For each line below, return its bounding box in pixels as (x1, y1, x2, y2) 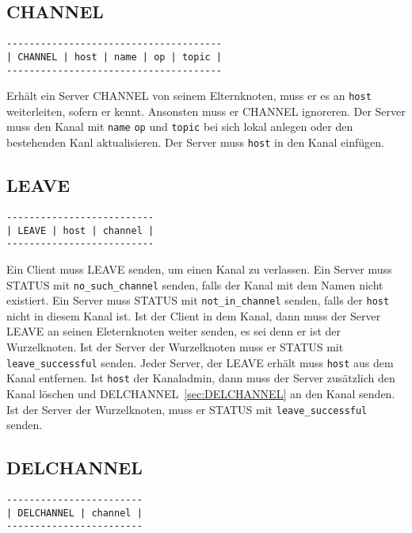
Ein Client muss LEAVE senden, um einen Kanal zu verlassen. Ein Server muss (6, 260, 392, 277)
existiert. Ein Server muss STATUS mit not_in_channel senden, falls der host (6, 292, 390, 309)
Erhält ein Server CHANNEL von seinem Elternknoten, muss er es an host (6, 87, 372, 104)
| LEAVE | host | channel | (6, 224, 154, 236)
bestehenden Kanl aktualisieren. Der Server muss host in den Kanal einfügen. (6, 134, 384, 151)
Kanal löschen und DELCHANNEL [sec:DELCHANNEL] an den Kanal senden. (6, 385, 395, 401)
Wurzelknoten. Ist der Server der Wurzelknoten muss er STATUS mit (6, 339, 344, 355)
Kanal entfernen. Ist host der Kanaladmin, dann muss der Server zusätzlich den (6, 370, 395, 386)
